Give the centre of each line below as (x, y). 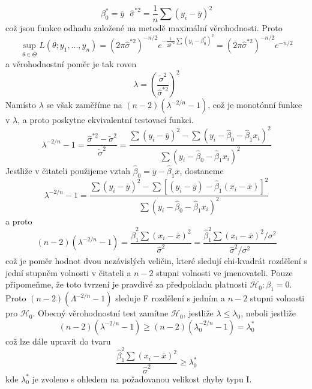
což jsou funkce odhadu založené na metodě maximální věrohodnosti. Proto (144, 28)
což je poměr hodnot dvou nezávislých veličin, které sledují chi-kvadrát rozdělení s (156, 261)
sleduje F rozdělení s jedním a (170, 298)
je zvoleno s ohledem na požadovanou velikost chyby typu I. (142, 378)
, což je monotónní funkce (255, 105)
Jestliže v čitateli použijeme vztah (68, 170)
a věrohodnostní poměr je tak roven (71, 64)
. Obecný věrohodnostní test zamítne (100, 313)
